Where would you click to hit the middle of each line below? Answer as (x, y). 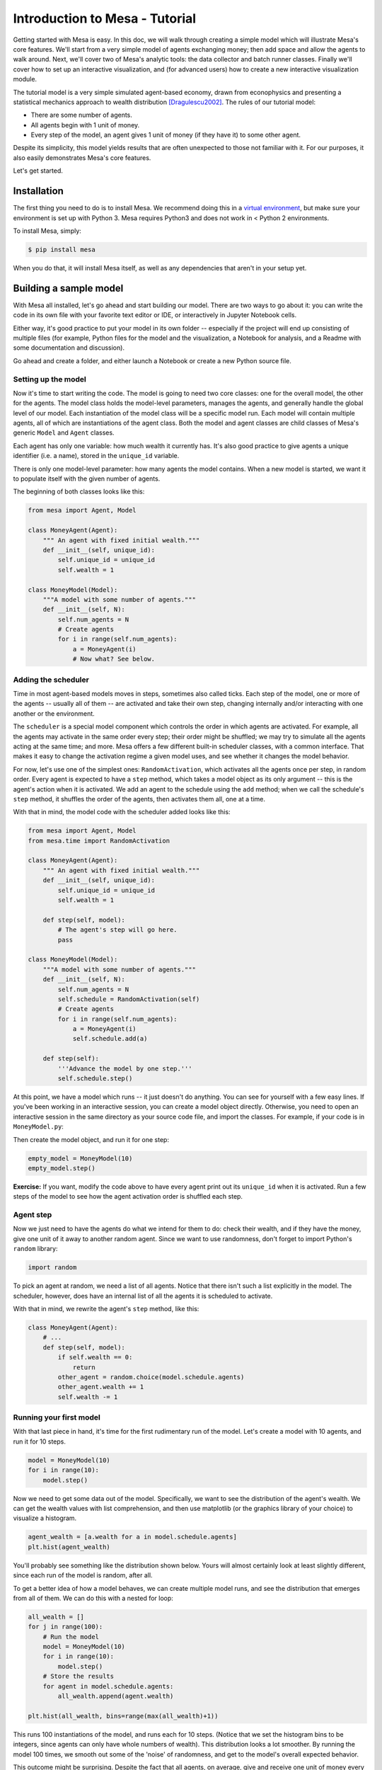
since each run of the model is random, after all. (83, 1575)
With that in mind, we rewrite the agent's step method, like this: (106, 1309)
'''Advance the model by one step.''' (125, 1068)
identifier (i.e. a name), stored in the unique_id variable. (96, 456)
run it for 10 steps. (40, 1441)
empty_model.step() (62, 1168)
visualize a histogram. (45, 1518)
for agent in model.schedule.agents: (108, 1686)
